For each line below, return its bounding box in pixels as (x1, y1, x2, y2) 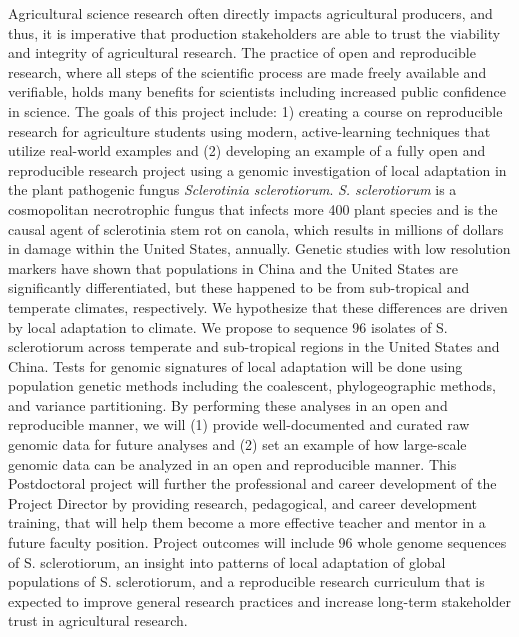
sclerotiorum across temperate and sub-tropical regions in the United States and (8, 336, 500, 357)
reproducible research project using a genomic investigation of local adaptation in (8, 159, 507, 180)
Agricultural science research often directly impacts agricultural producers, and (8, 3, 493, 23)
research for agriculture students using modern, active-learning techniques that (8, 120, 491, 141)
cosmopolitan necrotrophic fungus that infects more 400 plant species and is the (8, 198, 498, 219)
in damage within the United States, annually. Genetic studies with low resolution (8, 238, 511, 259)
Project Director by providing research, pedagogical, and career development (8, 492, 478, 513)
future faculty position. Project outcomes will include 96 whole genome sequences (8, 532, 507, 553)
